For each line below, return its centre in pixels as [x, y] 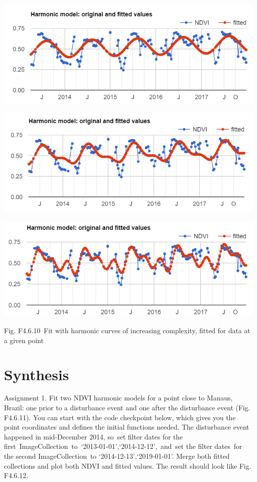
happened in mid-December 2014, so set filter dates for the [93, 436]
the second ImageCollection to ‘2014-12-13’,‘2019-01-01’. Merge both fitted [117, 456]
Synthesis [37, 374]
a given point [24, 340]
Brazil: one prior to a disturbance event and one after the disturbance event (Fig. [127, 408]
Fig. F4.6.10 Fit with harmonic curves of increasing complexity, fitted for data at [127, 330]
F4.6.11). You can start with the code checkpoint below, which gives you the [120, 417]
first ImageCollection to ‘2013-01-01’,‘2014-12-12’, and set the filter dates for [123, 446]
